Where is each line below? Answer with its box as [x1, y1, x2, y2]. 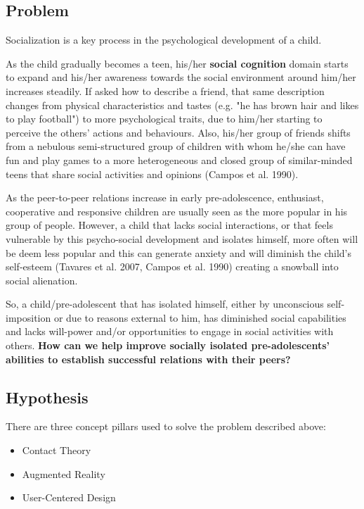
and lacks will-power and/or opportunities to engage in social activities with [6, 324, 334, 339]
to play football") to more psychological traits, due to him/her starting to [6, 111, 323, 126]
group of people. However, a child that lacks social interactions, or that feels [6, 218, 333, 232]
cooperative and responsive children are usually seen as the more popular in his [6, 203, 348, 218]
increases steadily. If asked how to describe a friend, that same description [6, 83, 325, 98]
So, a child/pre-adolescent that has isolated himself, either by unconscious [6, 296, 324, 311]
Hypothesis [6, 386, 89, 408]
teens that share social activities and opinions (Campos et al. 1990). [6, 166, 299, 181]
